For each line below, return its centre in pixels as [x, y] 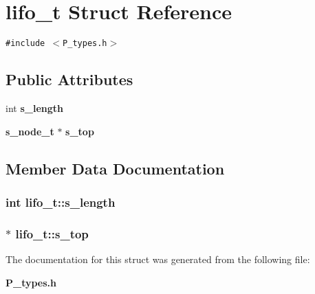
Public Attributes [69, 79]
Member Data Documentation [115, 168]
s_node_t [30, 131]
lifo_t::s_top [52, 233]
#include [25, 44]
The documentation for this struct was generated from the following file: [158, 259]
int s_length [34, 108]
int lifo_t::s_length [61, 202]
